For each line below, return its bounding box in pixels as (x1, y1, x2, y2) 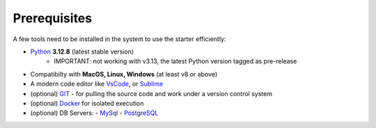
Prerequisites (13, 10, 93, 26)
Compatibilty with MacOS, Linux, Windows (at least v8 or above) (30, 70, 218, 78)
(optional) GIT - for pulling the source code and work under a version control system (30, 89, 273, 97)
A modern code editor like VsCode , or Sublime (30, 80, 164, 88)
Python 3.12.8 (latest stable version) (30, 47, 134, 56)
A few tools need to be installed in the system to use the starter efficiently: (13, 35, 226, 43)
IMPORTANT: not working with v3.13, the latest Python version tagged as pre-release (54, 57, 297, 65)
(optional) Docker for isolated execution (30, 99, 144, 107)
